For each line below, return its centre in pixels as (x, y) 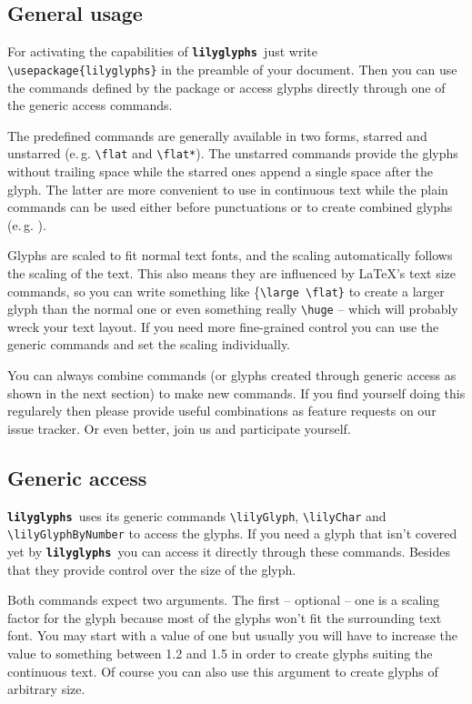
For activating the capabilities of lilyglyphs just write (162, 51)
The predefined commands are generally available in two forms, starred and (217, 135)
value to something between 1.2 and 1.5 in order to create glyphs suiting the (220, 653)
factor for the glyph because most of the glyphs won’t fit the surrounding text (225, 617)
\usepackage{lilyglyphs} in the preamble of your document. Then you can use (232, 69)
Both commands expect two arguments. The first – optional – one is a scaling (224, 600)
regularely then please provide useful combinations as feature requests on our (222, 411)
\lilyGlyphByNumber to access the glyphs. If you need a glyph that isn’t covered (232, 533)
